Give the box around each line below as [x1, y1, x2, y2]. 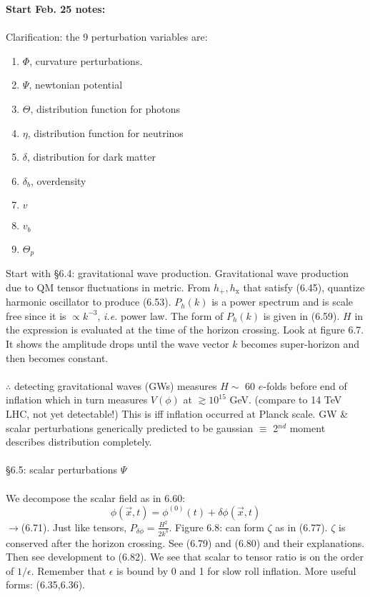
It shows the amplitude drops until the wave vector [6, 336, 229, 351]
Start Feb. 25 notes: [6, 1, 106, 16]
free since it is [6, 308, 66, 323]
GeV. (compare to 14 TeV [229, 392, 342, 407]
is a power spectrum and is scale [211, 294, 354, 309]
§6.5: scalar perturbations [6, 462, 118, 477]
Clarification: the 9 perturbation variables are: [6, 29, 208, 44]
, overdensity [31, 173, 86, 188]
